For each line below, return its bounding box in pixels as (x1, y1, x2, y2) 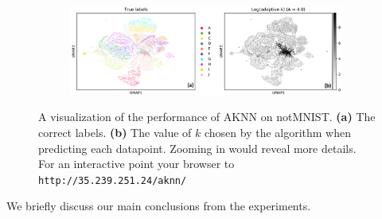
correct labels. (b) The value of (38, 124, 192, 141)
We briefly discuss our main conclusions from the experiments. (6, 197, 311, 214)
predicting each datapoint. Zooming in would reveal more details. (38, 139, 357, 156)
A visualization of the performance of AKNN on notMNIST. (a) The (38, 108, 376, 125)
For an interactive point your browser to (38, 155, 235, 172)
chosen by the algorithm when (204, 124, 352, 141)
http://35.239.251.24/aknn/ (38, 174, 187, 186)
